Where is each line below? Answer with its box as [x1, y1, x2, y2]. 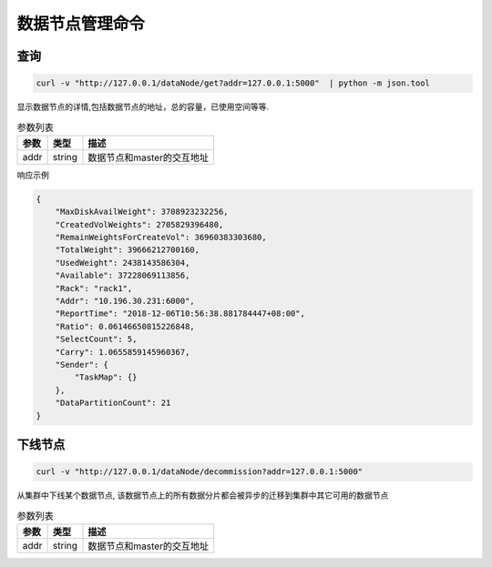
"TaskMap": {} [74, 372, 138, 382]
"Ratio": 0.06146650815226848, [55, 321, 195, 331]
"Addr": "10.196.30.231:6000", [55, 296, 195, 307]
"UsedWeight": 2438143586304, [55, 258, 190, 268]
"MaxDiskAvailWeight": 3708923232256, [55, 207, 229, 218]
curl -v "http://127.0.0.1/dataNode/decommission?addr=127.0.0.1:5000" [36, 467, 364, 477]
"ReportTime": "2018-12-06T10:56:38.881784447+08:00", [55, 309, 305, 319]
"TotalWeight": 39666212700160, [55, 245, 200, 255]
